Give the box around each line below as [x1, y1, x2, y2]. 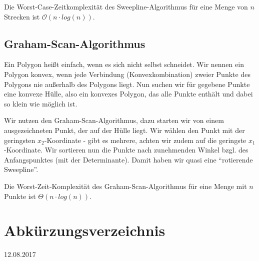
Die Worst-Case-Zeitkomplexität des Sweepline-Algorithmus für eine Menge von [4, 1, 248, 11]
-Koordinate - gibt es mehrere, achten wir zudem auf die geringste [44, 134, 246, 145]
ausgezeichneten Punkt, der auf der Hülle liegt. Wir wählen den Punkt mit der [4, 124, 245, 135]
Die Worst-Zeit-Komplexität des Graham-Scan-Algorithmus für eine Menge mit [4, 180, 247, 191]
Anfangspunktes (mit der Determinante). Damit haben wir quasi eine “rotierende [4, 154, 253, 164]
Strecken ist [4, 11, 40, 21]
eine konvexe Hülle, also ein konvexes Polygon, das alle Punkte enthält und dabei [4, 88, 253, 99]
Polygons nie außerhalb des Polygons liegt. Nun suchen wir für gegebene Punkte [4, 78, 250, 89]
